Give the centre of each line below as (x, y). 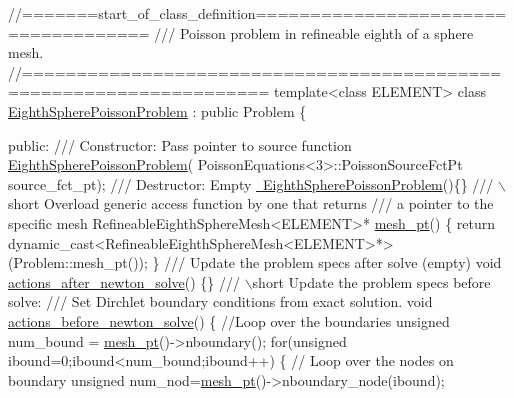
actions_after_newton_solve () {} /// (124, 281)
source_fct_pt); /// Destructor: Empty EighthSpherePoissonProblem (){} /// (251, 183)
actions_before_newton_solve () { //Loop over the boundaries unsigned (229, 320)
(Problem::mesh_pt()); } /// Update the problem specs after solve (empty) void (255, 262)
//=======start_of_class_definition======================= (257, 13)
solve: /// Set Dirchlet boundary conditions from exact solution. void (220, 301)
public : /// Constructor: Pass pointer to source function (180, 144)
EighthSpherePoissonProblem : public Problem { (157, 110)
